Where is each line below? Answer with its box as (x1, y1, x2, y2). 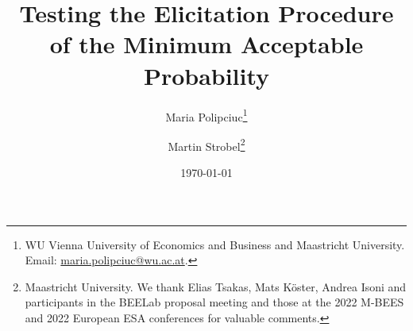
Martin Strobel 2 (168, 135, 245, 154)
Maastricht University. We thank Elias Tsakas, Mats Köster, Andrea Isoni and (25, 278, 407, 294)
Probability (143, 59, 270, 91)
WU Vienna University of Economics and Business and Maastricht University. (25, 236, 405, 252)
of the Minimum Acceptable (49, 28, 364, 60)
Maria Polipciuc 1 (165, 106, 248, 125)
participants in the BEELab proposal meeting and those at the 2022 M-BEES (25, 294, 404, 310)
